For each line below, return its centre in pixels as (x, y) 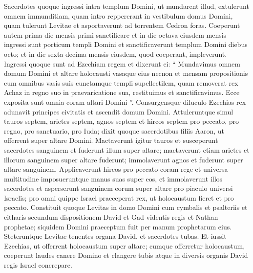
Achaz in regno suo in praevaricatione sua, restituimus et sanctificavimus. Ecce (122, 92)
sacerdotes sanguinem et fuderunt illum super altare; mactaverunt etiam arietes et (127, 149)
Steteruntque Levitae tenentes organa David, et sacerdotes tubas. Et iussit (115, 236)
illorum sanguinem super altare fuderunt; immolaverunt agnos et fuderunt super (124, 159)
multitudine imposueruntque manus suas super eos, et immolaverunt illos (113, 178)
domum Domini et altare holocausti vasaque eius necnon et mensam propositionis (126, 73)
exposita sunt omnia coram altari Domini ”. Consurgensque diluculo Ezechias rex (125, 102)
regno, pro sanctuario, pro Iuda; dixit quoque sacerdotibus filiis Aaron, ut (114, 130)
